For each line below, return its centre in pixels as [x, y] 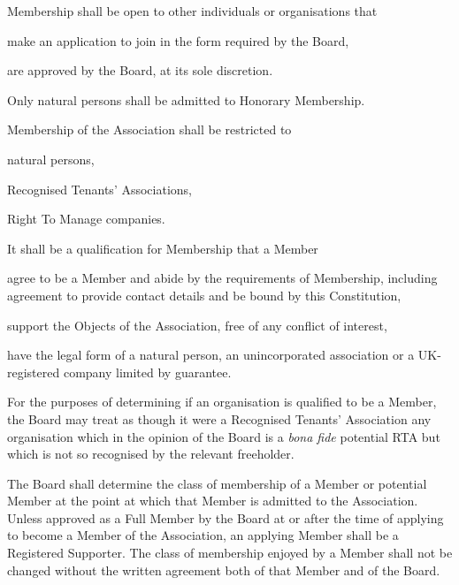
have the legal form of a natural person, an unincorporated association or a [211, 355]
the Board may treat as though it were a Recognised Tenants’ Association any [219, 418]
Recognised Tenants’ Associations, [100, 189]
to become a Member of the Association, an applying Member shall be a [203, 535]
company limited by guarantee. [147, 372]
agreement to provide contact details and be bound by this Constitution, [204, 295]
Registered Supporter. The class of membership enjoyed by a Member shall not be [230, 553]
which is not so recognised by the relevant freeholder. [151, 454]
